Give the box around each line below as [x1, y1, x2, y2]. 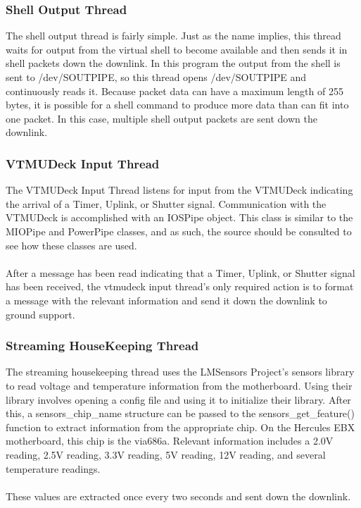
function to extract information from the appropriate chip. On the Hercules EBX [6, 419, 355, 434]
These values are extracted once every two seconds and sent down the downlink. [6, 488, 351, 503]
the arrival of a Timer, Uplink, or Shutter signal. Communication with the [6, 196, 327, 211]
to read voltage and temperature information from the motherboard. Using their [6, 378, 353, 392]
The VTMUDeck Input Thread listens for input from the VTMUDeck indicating [6, 182, 353, 197]
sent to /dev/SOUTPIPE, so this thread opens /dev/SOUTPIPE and [6, 70, 306, 84]
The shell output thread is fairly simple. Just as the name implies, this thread [6, 28, 341, 43]
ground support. [6, 306, 75, 321]
